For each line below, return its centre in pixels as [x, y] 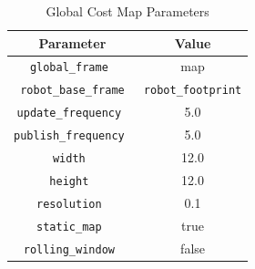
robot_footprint [193, 91]
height [69, 181]
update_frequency [69, 114]
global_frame [69, 68]
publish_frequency [69, 136]
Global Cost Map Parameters [127, 11]
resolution [69, 204]
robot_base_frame [72, 91]
